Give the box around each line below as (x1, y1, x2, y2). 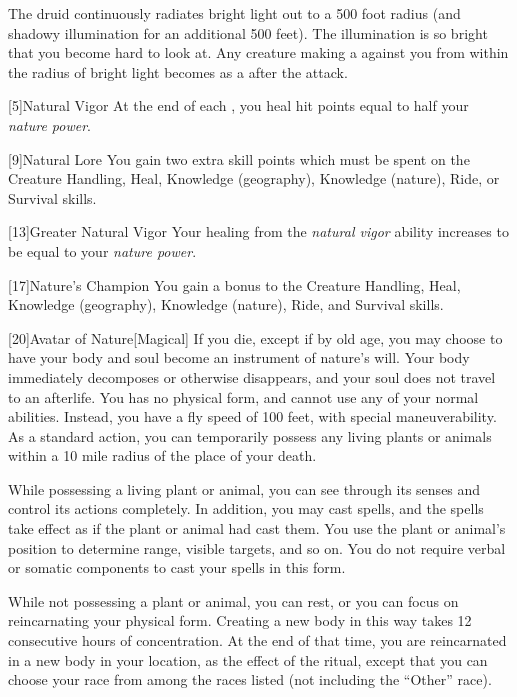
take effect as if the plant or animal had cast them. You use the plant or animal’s (8, 518, 506, 539)
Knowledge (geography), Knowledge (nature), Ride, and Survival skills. (8, 294, 444, 315)
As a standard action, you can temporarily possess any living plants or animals (8, 425, 492, 446)
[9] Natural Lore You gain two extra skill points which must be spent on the (8, 148, 470, 169)
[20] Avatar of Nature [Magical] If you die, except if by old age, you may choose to (8, 327, 503, 348)
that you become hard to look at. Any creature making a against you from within (8, 42, 509, 63)
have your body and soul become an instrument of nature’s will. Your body (8, 347, 470, 368)
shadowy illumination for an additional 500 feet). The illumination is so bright (8, 22, 488, 43)
